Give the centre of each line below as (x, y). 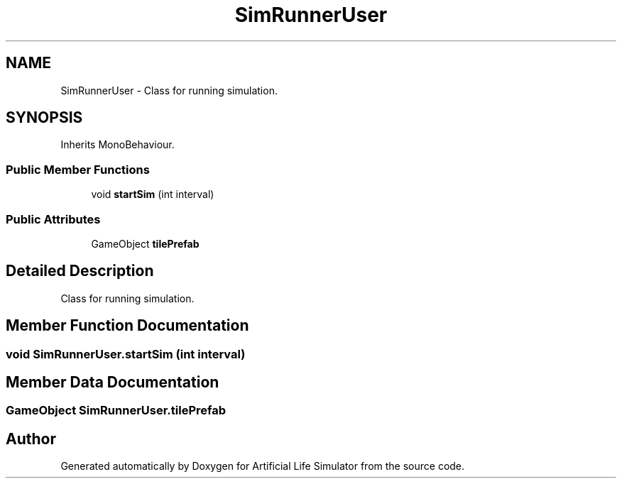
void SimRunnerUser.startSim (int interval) (126, 354)
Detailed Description (80, 271)
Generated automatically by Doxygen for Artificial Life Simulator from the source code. (263, 466)
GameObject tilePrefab (145, 243)
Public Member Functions (78, 169)
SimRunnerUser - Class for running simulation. (169, 90)
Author (31, 439)
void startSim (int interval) (153, 194)
